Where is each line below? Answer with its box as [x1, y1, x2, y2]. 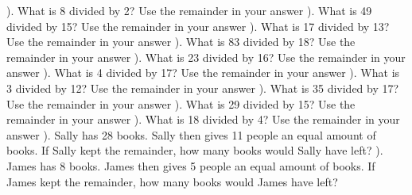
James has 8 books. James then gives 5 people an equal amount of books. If [6, 157, 375, 174]
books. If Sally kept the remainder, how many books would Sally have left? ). [6, 142, 383, 159]
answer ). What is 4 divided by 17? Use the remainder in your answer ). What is [6, 64, 400, 81]
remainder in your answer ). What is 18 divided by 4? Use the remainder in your [6, 111, 400, 128]
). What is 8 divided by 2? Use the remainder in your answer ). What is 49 [6, 2, 372, 18]
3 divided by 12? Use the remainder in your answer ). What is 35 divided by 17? [6, 79, 399, 96]
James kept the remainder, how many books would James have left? [6, 173, 338, 189]
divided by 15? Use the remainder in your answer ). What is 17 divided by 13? [6, 17, 390, 34]
